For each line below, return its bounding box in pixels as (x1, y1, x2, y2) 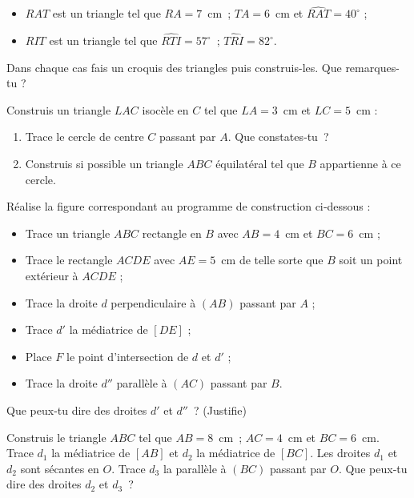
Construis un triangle (6, 101, 111, 118)
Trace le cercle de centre (25, 128, 144, 145)
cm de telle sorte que (221, 251, 324, 268)
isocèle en (142, 101, 189, 118)
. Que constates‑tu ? (227, 128, 329, 145)
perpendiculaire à (111, 294, 196, 311)
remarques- (345, 58, 400, 75)
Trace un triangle (25, 224, 111, 241)
